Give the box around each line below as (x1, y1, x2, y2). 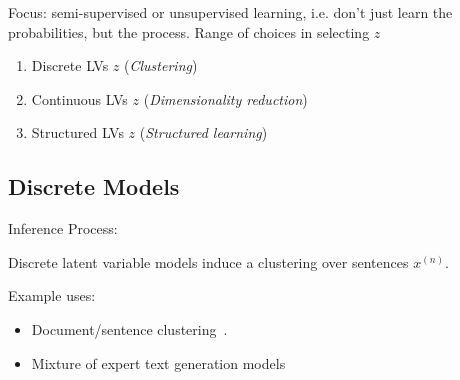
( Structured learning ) (139, 122, 268, 143)
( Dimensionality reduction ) (143, 88, 308, 109)
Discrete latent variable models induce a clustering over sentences (8, 251, 409, 272)
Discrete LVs (31, 55, 109, 76)
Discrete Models (8, 171, 180, 202)
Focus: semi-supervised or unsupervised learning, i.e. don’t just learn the (8, 2, 453, 22)
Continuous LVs (31, 88, 128, 109)
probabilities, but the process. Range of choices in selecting (8, 21, 370, 42)
